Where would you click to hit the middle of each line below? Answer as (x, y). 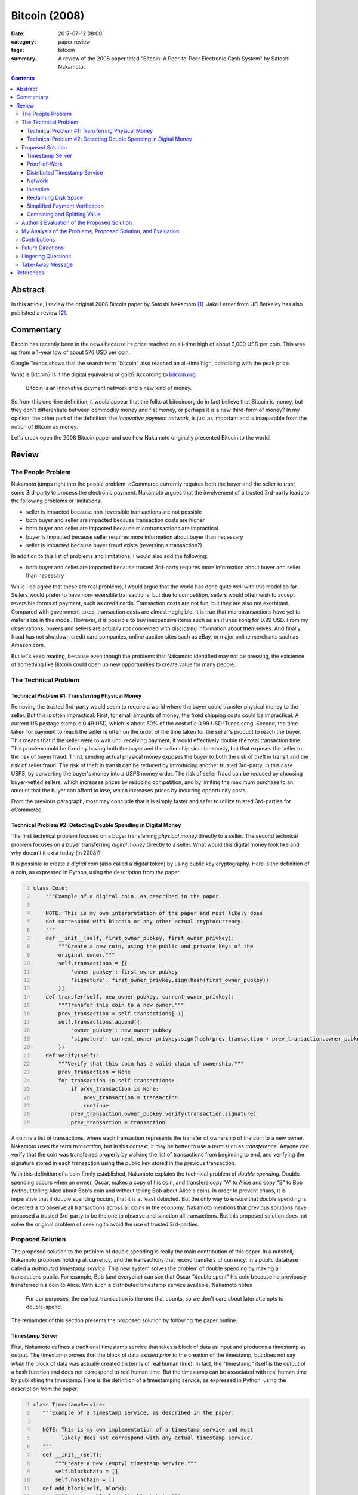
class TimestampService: (69, 1404)
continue (96, 1105)
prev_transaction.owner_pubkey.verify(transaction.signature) (163, 1114)
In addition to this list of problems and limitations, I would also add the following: (109, 556)
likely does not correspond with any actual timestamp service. (157, 1438)
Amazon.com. (28, 645)
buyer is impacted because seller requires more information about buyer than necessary (135, 537)
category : (24, 41)
